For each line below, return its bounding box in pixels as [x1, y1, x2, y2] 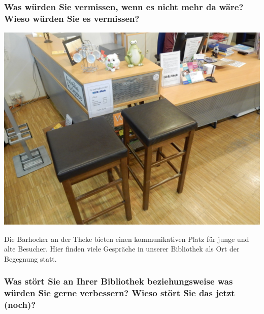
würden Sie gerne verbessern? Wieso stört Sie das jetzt [4, 287, 235, 299]
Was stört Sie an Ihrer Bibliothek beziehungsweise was [4, 275, 233, 288]
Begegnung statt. [4, 253, 57, 264]
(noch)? [4, 298, 36, 311]
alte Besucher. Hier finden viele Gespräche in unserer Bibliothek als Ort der [4, 243, 240, 254]
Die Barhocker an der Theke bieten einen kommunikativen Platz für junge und [4, 233, 249, 244]
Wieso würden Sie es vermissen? [4, 12, 140, 24]
